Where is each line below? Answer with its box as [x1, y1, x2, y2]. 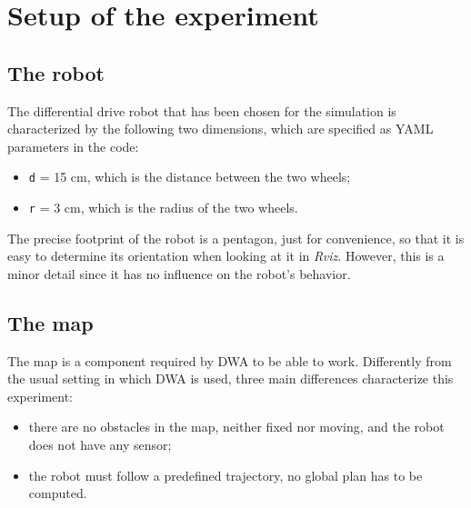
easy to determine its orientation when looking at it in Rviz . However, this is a [7, 246, 445, 265]
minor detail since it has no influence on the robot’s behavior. [7, 264, 351, 283]
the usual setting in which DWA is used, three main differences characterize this [7, 369, 454, 388]
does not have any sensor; [28, 435, 172, 454]
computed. [28, 483, 87, 503]
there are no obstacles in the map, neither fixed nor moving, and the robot [28, 417, 445, 436]
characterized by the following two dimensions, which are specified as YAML [7, 119, 434, 138]
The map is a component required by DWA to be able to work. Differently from [7, 351, 452, 370]
